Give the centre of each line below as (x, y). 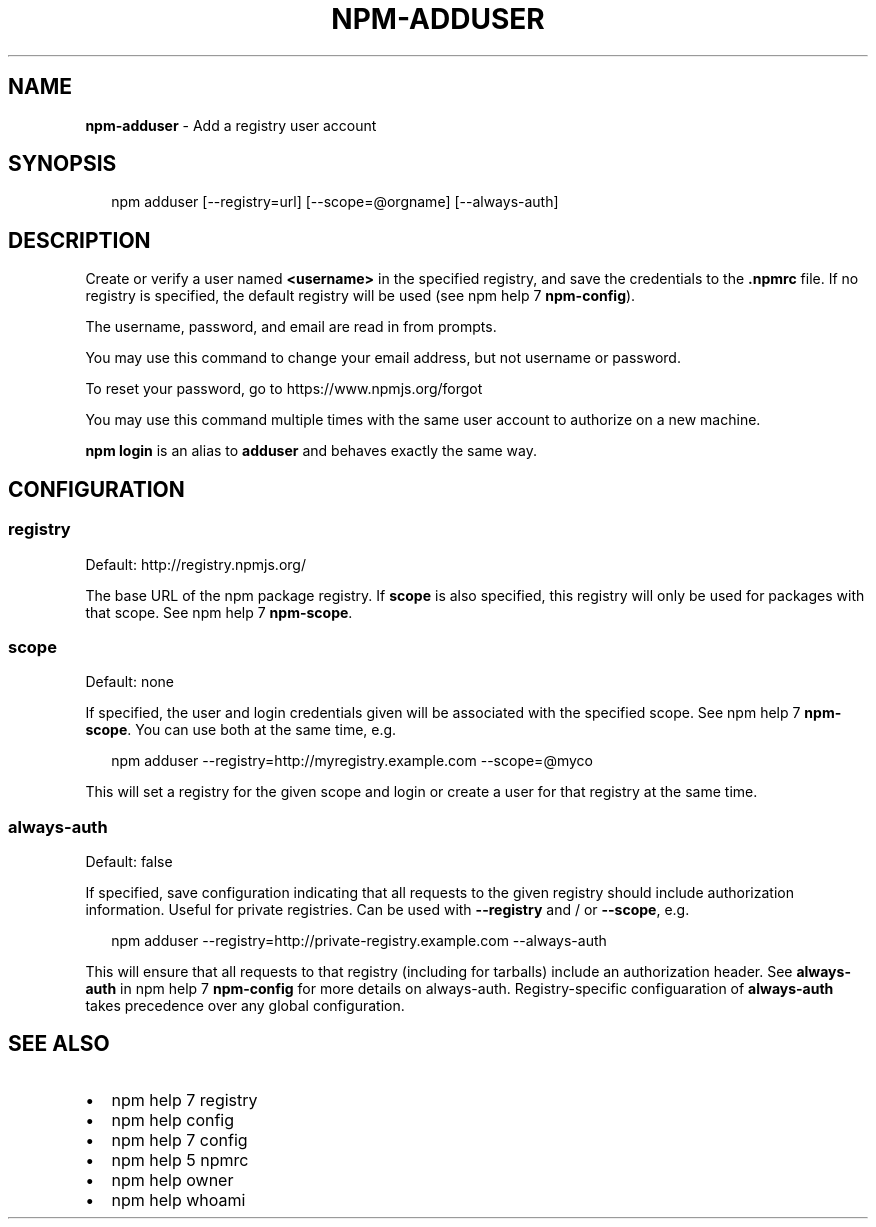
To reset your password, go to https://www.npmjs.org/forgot (284, 389)
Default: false (129, 861)
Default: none (130, 682)
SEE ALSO (59, 1044)
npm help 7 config (179, 1139)
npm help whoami (178, 1199)
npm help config (173, 1119)
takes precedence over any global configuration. (245, 1005)
